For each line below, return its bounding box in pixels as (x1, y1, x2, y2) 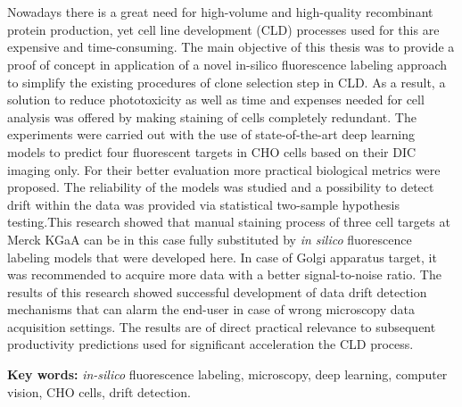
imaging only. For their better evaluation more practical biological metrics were (7, 160, 441, 179)
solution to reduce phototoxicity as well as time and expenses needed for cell (7, 90, 425, 109)
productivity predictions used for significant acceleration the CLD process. (7, 335, 414, 353)
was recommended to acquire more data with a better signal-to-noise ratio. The (7, 265, 441, 284)
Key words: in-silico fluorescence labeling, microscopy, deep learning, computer (7, 365, 448, 384)
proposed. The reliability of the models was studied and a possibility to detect (7, 178, 434, 196)
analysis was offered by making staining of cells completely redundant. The (7, 107, 417, 126)
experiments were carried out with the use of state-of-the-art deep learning (7, 125, 415, 144)
